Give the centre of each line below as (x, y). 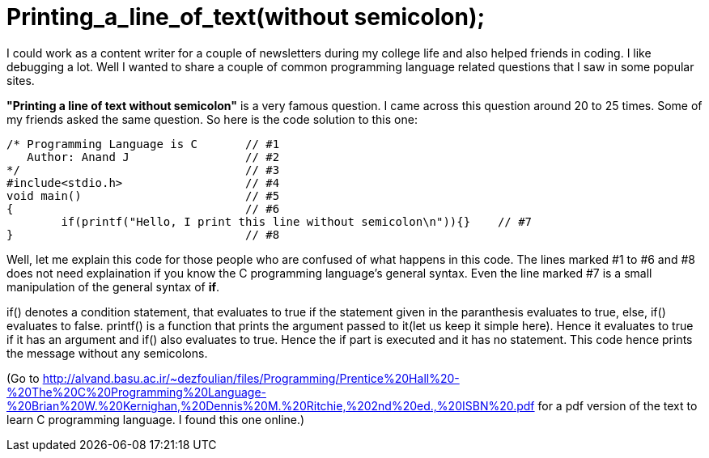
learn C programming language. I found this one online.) (156, 419)
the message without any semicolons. (107, 353)
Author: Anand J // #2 (153, 157)
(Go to (23, 378)
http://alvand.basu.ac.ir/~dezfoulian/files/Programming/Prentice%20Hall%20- (251, 378)
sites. (21, 80)
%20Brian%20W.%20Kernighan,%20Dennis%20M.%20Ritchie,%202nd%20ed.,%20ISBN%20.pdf (271, 405)
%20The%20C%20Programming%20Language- (137, 392)
